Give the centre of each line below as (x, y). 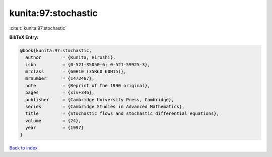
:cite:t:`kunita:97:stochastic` (38, 28)
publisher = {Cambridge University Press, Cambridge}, (100, 100)
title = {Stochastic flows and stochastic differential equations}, (122, 114)
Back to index (23, 147)
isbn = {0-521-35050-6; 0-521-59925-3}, (88, 64)
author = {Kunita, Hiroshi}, (71, 57)
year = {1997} (55, 128)
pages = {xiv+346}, (60, 93)
